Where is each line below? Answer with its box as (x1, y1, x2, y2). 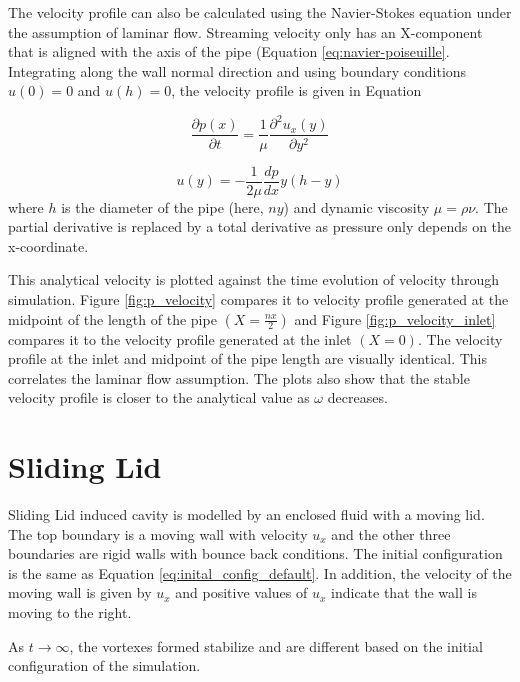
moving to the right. (8, 602, 132, 623)
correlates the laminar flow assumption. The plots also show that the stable (8, 367, 470, 388)
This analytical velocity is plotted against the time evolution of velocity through (8, 269, 500, 290)
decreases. (327, 387, 388, 408)
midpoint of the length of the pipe (8, 308, 217, 329)
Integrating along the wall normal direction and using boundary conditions (8, 60, 467, 81)
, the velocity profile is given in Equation (171, 80, 422, 101)
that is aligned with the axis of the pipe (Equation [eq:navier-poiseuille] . (8, 41, 450, 62)
